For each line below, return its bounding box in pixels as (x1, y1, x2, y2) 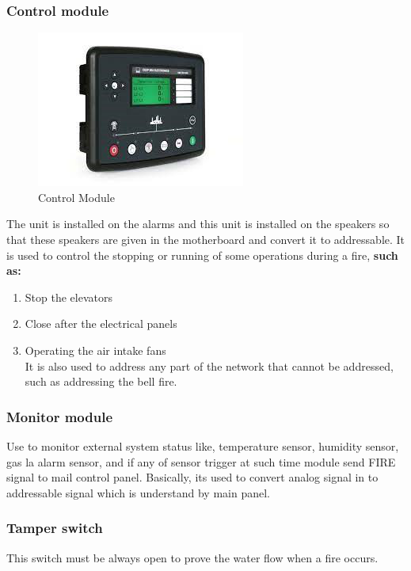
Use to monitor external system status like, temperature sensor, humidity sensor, (6, 437, 399, 454)
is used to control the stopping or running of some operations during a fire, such (6, 246, 398, 263)
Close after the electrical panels (25, 315, 177, 332)
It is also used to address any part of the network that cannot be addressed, (25, 357, 394, 374)
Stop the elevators (25, 288, 112, 305)
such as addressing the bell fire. (25, 373, 177, 390)
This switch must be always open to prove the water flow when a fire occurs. (6, 549, 379, 565)
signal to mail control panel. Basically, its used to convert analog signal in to (6, 469, 379, 485)
